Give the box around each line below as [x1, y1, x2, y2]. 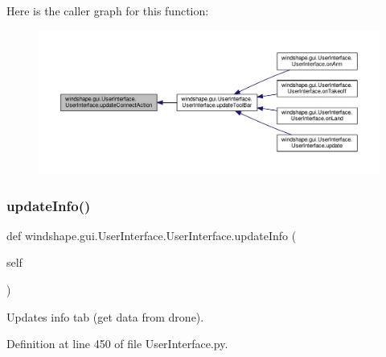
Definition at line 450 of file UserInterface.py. [6, 335, 228, 352]
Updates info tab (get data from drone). [6, 308, 204, 325]
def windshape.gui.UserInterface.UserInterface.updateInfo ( [6, 226, 297, 243]
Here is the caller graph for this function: [6, 2, 209, 19]
